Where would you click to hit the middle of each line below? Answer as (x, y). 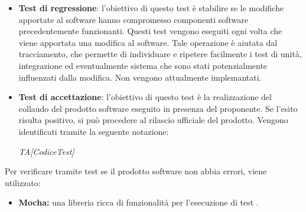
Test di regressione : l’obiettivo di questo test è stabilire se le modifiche (151, 8)
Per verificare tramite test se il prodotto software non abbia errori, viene (136, 171)
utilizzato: (23, 182)
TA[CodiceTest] (46, 151)
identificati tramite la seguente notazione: (94, 131)
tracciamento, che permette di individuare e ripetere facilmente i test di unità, (160, 54)
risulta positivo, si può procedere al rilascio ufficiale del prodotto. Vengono (153, 120)
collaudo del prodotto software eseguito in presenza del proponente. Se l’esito (158, 108)
